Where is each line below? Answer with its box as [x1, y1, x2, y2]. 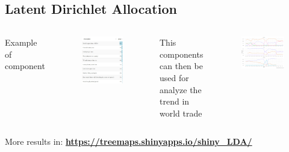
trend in [160, 95, 190, 108]
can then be [160, 59, 203, 72]
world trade [160, 106, 202, 119]
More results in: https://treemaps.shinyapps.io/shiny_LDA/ [5, 135, 252, 148]
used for [160, 71, 189, 84]
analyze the [160, 83, 202, 96]
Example [5, 36, 37, 49]
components [160, 47, 204, 60]
